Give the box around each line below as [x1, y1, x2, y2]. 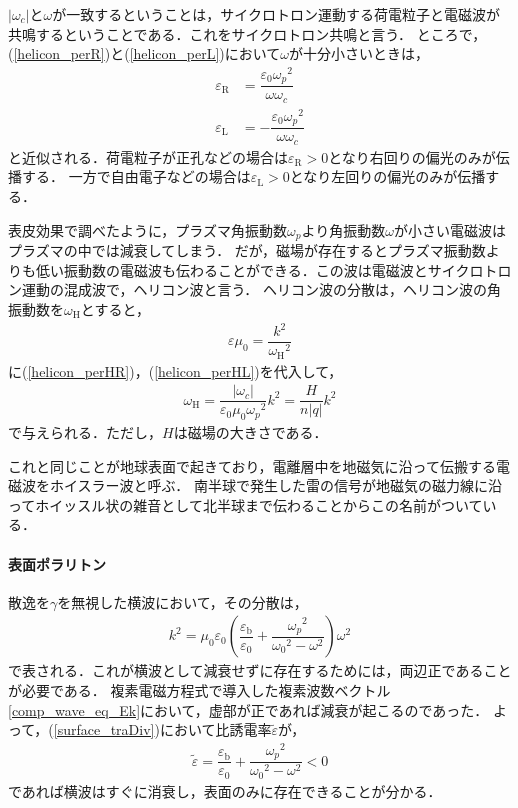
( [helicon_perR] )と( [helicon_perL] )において [8, 43, 281, 64]
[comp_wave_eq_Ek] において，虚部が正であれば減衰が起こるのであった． [8, 699, 489, 720]
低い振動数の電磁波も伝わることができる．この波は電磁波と [35, 259, 428, 280]
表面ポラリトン [8, 553, 106, 574]
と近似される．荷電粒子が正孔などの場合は [8, 146, 288, 167]
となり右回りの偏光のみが [328, 146, 496, 167]
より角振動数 [301, 219, 386, 240]
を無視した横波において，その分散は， [57, 591, 308, 612]
